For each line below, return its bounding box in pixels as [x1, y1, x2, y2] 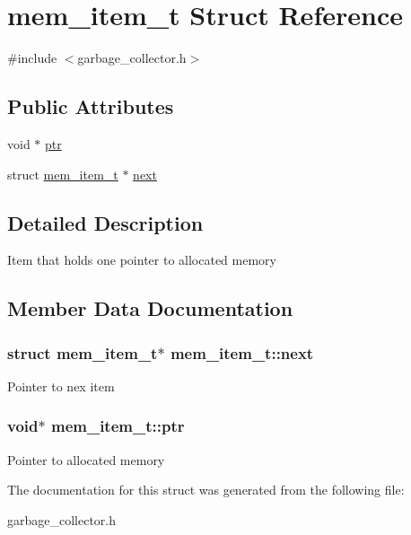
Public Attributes [7, 92, 174, 120]
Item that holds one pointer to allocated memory [7, 250, 276, 269]
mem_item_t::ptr [50, 415, 185, 437]
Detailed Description [7, 208, 204, 236]
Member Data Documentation [7, 294, 293, 322]
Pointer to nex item [7, 376, 115, 395]
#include [7, 48, 57, 67]
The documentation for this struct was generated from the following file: [7, 480, 405, 499]
